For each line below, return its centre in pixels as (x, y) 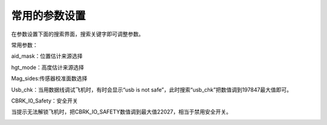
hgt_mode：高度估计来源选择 (48, 67)
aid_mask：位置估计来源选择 (47, 56)
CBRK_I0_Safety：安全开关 (45, 101)
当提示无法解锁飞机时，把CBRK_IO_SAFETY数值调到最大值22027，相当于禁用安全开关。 (121, 112)
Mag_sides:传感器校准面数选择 (49, 78)
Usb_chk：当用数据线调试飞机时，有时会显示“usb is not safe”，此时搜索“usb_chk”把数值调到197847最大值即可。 (152, 90)
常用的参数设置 (48, 16)
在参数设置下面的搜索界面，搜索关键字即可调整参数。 (78, 34)
